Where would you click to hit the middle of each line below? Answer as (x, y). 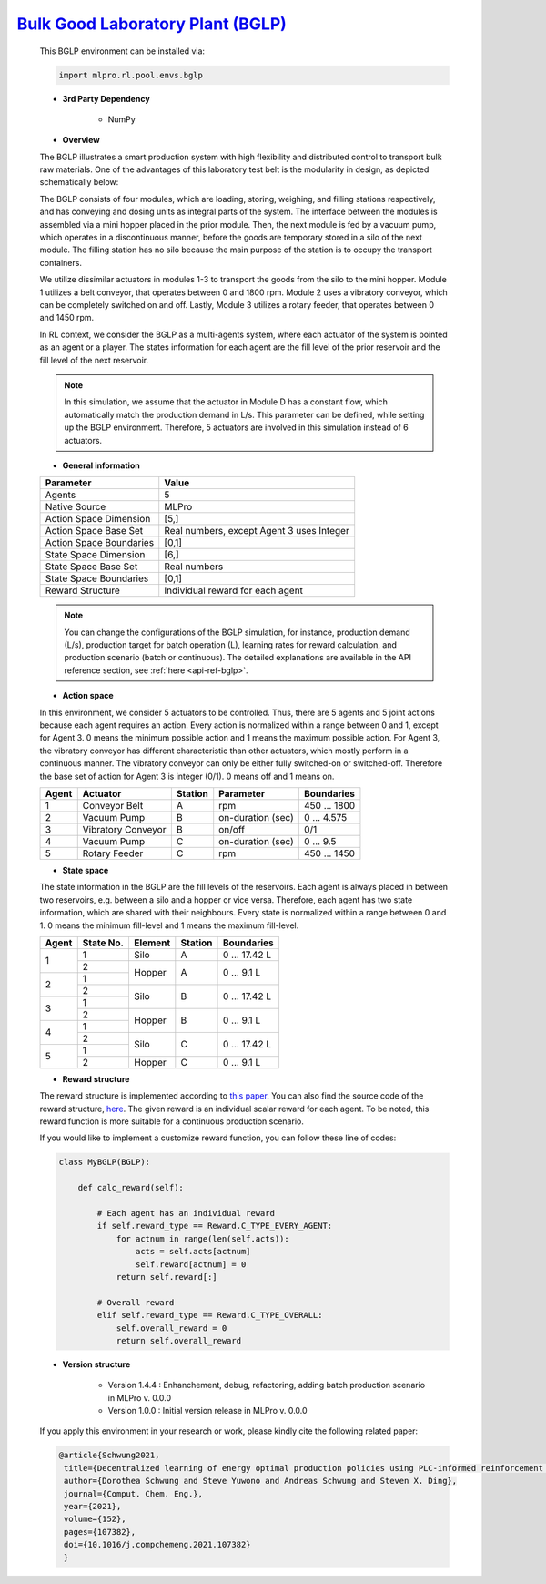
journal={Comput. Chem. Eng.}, (134, 1493)
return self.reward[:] (167, 1277)
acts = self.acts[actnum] (193, 1252)
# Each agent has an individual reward (186, 1213)
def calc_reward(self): (131, 1188)
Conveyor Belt (113, 805)
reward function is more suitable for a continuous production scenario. (172, 1121)
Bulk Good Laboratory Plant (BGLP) (152, 24)
